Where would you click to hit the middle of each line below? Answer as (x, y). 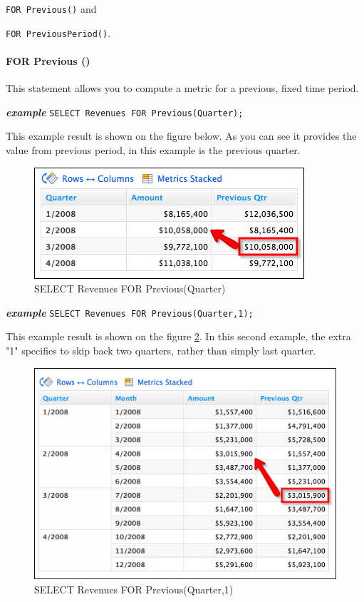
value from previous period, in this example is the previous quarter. (153, 149)
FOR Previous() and (51, 9)
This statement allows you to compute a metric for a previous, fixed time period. (182, 88)
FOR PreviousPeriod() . (58, 32)
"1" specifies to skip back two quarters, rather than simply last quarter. (161, 350)
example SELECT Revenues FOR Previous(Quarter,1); (130, 312)
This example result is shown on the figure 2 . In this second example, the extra (178, 336)
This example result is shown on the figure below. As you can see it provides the (181, 136)
